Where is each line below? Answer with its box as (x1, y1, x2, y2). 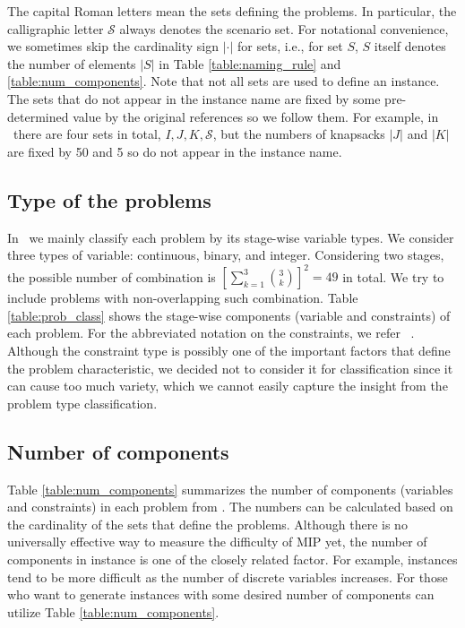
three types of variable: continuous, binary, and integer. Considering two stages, (7, 245, 444, 264)
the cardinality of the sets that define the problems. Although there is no (7, 514, 408, 533)
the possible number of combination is (7, 267, 216, 286)
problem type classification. (7, 393, 158, 412)
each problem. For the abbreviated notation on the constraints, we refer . (7, 323, 415, 342)
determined (7, 107, 69, 125)
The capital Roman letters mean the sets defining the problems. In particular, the (7, 2, 457, 20)
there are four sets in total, (13, 125, 161, 143)
